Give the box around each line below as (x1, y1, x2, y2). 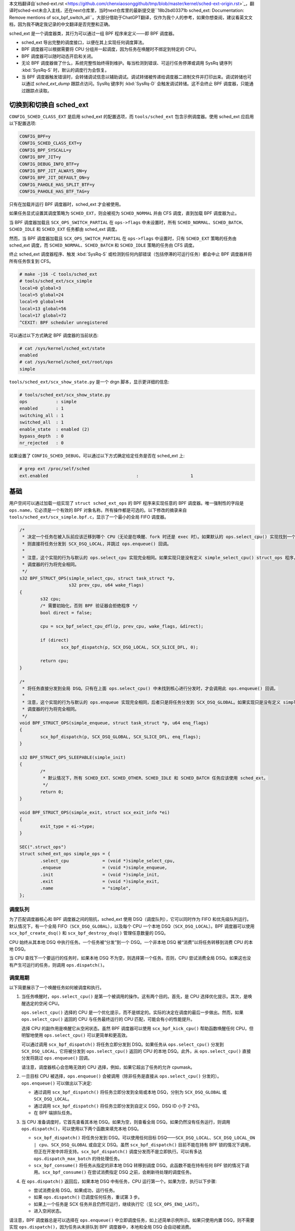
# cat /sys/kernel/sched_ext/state (19, 345, 105, 351)
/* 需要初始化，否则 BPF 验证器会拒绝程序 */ (40, 603, 138, 609)
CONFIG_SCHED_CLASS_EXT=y (19, 140, 82, 146)
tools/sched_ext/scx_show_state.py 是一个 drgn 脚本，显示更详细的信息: (9, 379, 170, 385)
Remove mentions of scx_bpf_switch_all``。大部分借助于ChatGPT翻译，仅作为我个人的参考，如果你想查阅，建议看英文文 (9, 14, 253, 20)
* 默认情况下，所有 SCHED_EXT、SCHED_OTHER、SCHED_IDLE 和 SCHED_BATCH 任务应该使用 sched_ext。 (42, 776, 268, 781)
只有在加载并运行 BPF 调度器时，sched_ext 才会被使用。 (9, 201, 124, 207)
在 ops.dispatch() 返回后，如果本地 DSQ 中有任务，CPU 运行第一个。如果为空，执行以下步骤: (21, 1178, 217, 1184)
